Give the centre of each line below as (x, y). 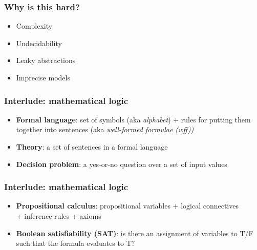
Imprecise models (43, 77)
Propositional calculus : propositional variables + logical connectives (127, 206)
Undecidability (39, 43)
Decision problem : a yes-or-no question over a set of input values (122, 164)
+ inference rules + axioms (59, 216)
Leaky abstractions (46, 60)
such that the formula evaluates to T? (76, 243)
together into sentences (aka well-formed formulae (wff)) (105, 129)
